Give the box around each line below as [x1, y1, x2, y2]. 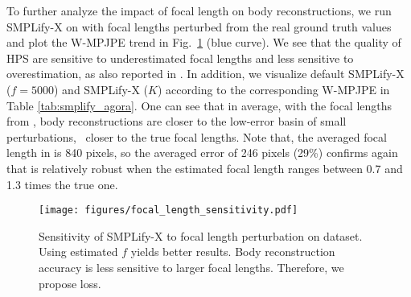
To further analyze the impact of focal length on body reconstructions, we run [6, 2, 392, 19]
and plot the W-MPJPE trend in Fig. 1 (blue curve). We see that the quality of [6, 34, 401, 51]
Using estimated [39, 243, 118, 260]
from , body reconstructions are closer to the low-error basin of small [6, 113, 347, 130]
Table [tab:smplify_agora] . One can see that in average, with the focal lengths [6, 97, 393, 113]
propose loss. [39, 274, 101, 291]
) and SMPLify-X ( [53, 80, 149, 97]
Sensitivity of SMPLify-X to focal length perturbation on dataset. [39, 227, 363, 244]
